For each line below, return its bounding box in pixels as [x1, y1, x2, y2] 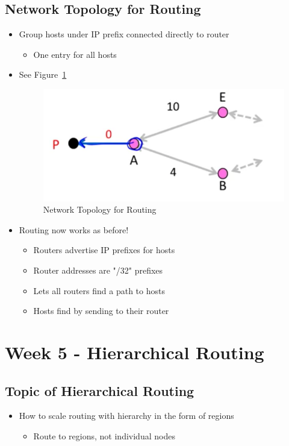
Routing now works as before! [19, 223, 129, 236]
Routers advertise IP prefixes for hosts [33, 243, 175, 256]
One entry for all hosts [33, 48, 117, 60]
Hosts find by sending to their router [33, 304, 169, 317]
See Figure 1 [19, 68, 67, 81]
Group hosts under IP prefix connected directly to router [19, 28, 229, 40]
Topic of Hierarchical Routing [5, 381, 194, 400]
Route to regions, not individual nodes [33, 429, 175, 442]
